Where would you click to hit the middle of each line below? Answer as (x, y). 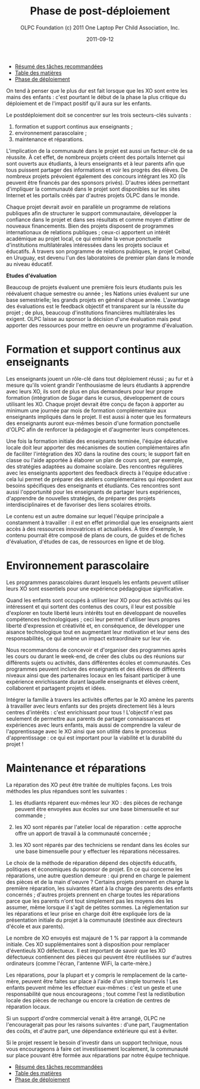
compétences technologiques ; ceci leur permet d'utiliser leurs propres (93, 619)
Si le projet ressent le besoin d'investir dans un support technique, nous (94, 1042)
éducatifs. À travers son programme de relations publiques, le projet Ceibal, (99, 251)
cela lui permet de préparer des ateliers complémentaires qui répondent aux (99, 479)
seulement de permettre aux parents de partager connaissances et (88, 718)
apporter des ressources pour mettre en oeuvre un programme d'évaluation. (100, 325)
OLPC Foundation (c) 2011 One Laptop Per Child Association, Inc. (100, 27)
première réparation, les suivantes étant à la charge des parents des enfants (100, 888)
